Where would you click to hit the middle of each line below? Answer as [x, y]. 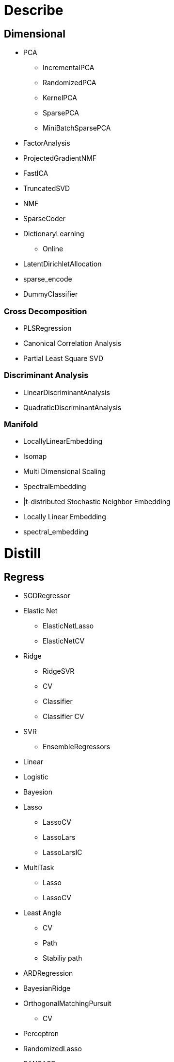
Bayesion [38, 792]
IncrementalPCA [69, 68]
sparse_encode [48, 279]
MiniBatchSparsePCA [77, 128]
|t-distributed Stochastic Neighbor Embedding [97, 502]
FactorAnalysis [47, 143]
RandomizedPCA [70, 83]
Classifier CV [63, 717]
